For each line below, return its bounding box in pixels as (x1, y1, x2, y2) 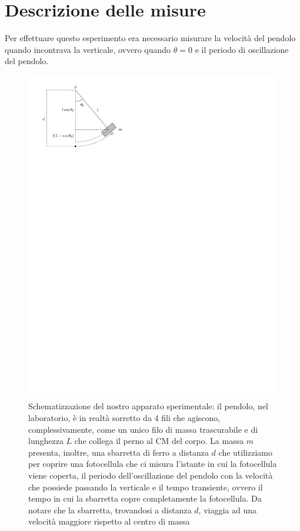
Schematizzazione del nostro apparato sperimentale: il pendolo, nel (28, 400, 268, 412)
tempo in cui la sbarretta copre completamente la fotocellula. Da (28, 492, 262, 505)
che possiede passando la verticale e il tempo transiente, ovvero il (28, 480, 263, 493)
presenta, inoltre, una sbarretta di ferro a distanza (28, 446, 209, 458)
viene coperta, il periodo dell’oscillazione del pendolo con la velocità (28, 469, 273, 481)
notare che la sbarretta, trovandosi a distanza (28, 503, 192, 516)
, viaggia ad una (198, 503, 257, 516)
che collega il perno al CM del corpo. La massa (74, 435, 244, 447)
